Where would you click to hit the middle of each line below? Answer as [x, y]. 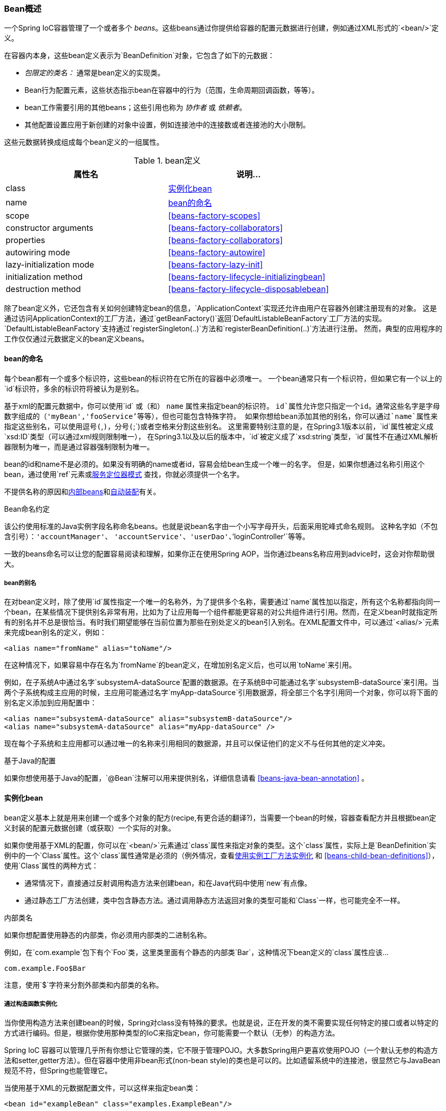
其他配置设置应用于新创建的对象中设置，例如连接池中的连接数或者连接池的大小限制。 [167, 125]
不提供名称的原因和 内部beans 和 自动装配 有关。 [82, 491]
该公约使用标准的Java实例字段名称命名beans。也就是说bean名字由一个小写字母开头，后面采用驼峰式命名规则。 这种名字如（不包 [221, 526]
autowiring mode [38, 253]
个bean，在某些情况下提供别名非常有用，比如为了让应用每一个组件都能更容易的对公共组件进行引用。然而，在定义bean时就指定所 [221, 612]
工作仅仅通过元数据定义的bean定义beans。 [76, 339]
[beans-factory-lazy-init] [216, 265]
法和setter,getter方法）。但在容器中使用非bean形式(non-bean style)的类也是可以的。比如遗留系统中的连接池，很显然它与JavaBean [222, 1061]
